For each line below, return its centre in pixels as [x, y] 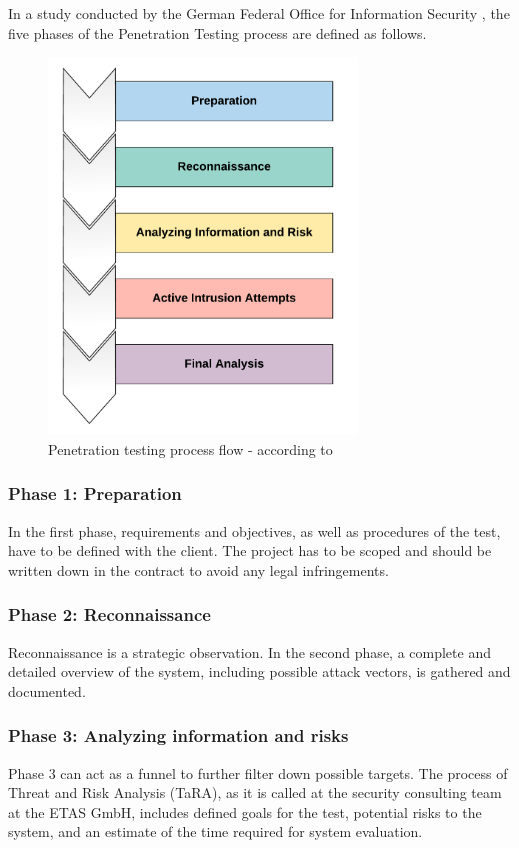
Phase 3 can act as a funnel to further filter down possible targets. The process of [258, 772]
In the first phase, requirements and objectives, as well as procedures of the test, [254, 530]
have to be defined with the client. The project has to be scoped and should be [250, 550]
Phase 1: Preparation [95, 493]
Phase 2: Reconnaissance [109, 614]
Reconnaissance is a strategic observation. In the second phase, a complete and [249, 651]
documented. [47, 690]
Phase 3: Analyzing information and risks [178, 735]
